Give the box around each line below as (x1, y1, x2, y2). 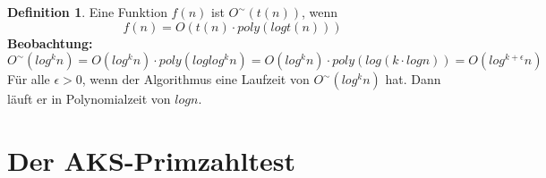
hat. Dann (385, 70, 441, 89)
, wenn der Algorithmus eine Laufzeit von (81, 70, 310, 89)
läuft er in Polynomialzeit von (7, 89, 171, 108)
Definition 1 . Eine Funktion (7, 3, 167, 21)
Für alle (7, 70, 50, 89)
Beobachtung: (7, 33, 93, 52)
